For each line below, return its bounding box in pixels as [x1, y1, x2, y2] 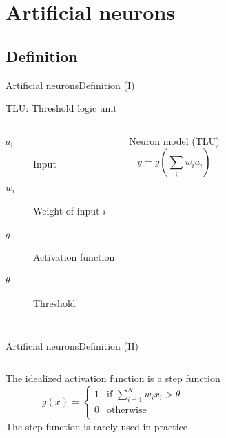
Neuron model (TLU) [129, 133, 220, 148]
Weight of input [33, 203, 100, 217]
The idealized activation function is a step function [6, 371, 220, 386]
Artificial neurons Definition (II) [6, 338, 138, 352]
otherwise [107, 406, 147, 416]
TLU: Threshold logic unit [6, 101, 117, 115]
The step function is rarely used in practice [6, 419, 188, 433]
